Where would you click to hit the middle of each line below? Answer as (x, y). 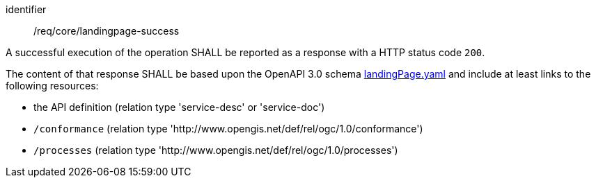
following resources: (52, 86)
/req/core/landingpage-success (107, 31)
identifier (26, 9)
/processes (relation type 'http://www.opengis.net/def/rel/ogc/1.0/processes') (216, 150)
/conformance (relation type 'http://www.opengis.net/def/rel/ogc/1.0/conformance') (228, 129)
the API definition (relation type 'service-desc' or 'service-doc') (179, 107)
